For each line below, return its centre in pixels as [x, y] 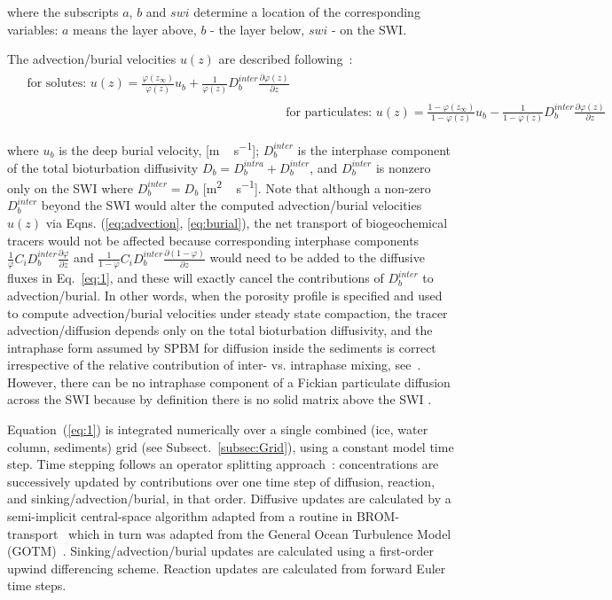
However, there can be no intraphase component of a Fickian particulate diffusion [229, 382]
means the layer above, [135, 29]
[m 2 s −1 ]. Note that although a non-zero [317, 187]
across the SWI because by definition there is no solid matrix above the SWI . [220, 399]
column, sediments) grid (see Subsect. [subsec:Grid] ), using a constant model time [231, 446]
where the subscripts [63, 12]
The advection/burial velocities [92, 59]
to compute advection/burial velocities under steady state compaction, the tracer [228, 312]
